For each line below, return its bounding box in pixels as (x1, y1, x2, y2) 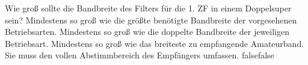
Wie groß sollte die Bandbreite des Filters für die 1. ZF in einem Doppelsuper (5, 2, 292, 14)
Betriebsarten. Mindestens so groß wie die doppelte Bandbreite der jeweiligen (5, 25, 289, 38)
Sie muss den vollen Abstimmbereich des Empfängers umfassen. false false (5, 49, 274, 61)
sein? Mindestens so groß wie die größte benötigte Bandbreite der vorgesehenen (5, 13, 297, 26)
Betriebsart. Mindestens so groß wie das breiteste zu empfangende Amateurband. (5, 37, 304, 49)
